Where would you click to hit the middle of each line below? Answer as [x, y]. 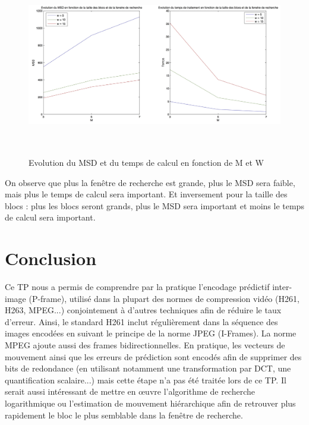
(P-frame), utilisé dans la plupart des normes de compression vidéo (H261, [164, 298]
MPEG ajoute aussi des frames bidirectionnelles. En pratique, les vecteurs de [145, 345]
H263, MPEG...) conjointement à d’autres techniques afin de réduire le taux [143, 310]
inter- [282, 287]
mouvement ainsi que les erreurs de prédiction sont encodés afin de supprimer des [153, 356]
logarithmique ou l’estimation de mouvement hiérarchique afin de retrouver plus [150, 403]
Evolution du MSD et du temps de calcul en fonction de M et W [146, 162]
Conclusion [51, 258]
